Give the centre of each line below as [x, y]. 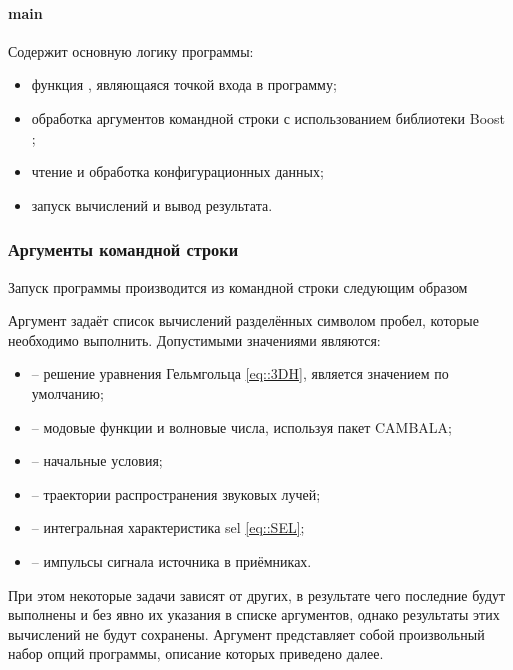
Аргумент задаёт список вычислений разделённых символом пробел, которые [243, 320]
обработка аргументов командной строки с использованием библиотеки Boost [268, 117]
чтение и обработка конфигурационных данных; [177, 171]
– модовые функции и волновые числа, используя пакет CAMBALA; [241, 426]
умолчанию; [67, 392]
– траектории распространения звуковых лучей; [176, 493]
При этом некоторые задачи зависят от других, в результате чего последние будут [257, 594]
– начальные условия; [97, 460]
